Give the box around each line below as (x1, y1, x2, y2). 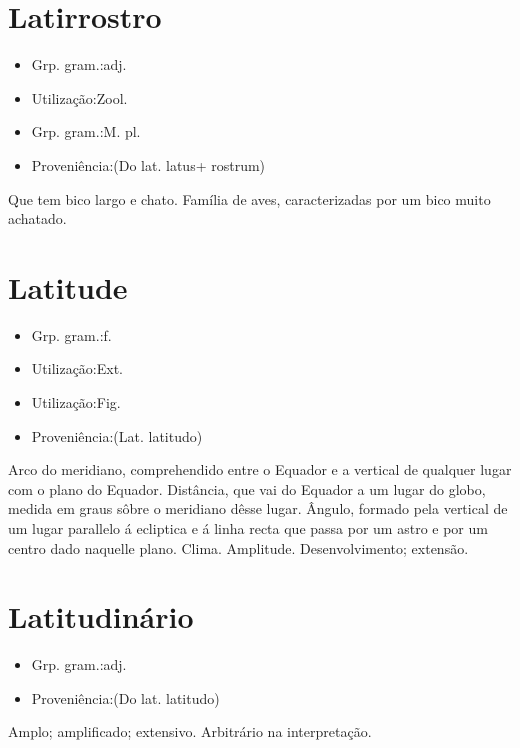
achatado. (8, 208, 67, 229)
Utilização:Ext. (31, 358, 124, 379)
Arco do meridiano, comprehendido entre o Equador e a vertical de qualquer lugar (8, 459, 512, 480)
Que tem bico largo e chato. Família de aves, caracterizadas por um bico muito (8, 188, 491, 209)
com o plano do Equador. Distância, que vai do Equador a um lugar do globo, (8, 478, 486, 499)
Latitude (8, 266, 128, 307)
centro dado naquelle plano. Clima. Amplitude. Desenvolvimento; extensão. (8, 537, 469, 558)
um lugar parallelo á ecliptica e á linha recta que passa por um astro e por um (8, 517, 488, 538)
